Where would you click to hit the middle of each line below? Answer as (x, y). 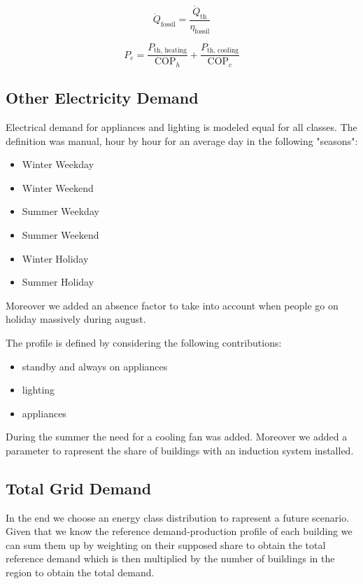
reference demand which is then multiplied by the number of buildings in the (170, 558)
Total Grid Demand (79, 488)
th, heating (170, 51)
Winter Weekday (58, 164)
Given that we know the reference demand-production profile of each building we (179, 531)
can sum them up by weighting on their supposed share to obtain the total (166, 544)
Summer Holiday (58, 282)
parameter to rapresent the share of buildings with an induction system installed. (180, 450)
